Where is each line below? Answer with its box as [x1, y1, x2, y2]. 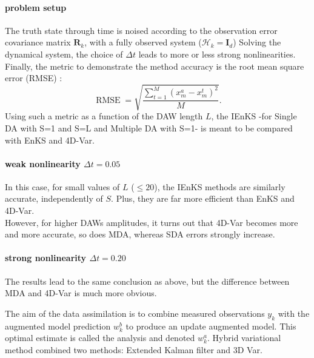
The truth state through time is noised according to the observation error [5, 24, 278, 36]
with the [278, 307, 310, 319]
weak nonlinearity [5, 157, 81, 170]
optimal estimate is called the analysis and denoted [5, 331, 195, 344]
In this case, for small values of [5, 180, 120, 193]
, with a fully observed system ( [84, 36, 202, 48]
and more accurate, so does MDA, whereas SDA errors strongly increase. [5, 228, 275, 240]
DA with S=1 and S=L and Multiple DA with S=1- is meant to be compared [5, 121, 293, 134]
